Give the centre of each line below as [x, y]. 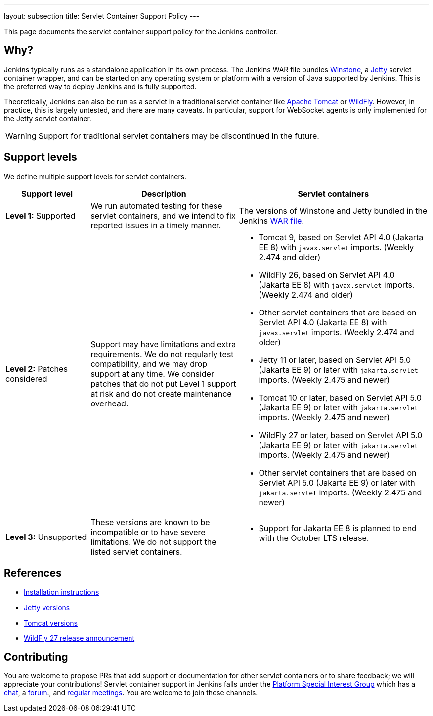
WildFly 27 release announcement [79, 638]
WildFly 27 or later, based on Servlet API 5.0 [341, 435]
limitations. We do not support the [153, 542]
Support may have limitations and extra [163, 344]
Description [164, 194]
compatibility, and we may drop [149, 364]
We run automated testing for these [156, 205]
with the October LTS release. [314, 538]
